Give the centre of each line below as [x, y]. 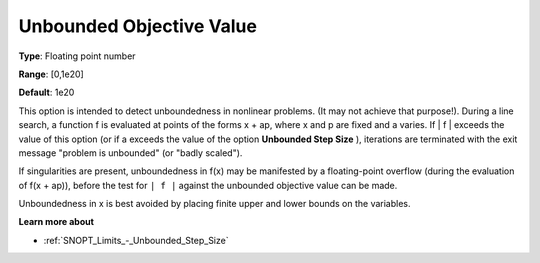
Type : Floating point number [77, 56]
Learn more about [56, 222]
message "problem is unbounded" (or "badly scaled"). [130, 152]
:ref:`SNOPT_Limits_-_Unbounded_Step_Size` [136, 240]
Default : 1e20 [46, 92]
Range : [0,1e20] [51, 74]
